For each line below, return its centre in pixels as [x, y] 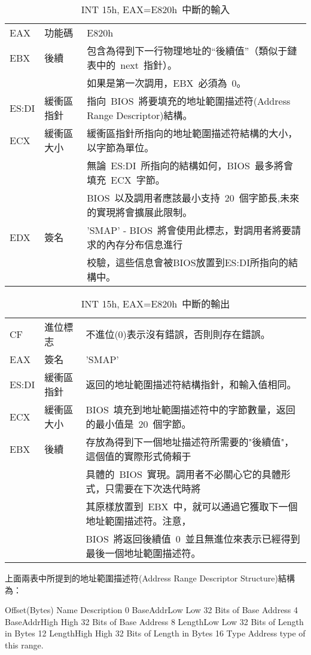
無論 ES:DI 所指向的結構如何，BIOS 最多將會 [190, 165]
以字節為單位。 [121, 147]
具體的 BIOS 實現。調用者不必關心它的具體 [183, 474]
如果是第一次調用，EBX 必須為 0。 [167, 83]
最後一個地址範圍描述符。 [143, 553]
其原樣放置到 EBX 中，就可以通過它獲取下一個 [192, 506]
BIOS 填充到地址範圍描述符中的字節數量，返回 [190, 409]
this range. [24, 645]
